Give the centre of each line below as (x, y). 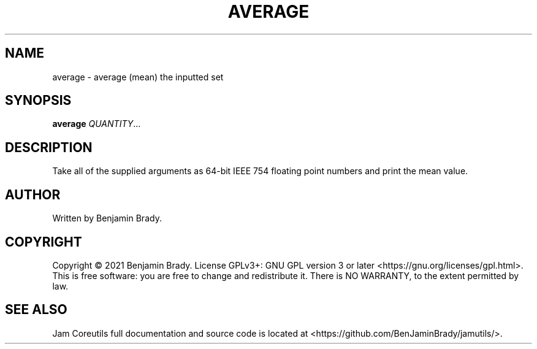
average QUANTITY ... (97, 124)
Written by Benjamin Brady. (107, 218)
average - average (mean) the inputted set (138, 77)
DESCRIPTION (49, 147)
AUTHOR (33, 194)
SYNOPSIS (38, 101)
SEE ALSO (36, 310)
